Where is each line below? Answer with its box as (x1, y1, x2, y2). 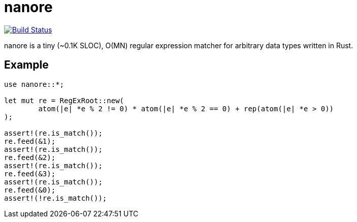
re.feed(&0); (4, 185, 56, 194)
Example (4, 58, 49, 72)
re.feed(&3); (4, 169, 56, 178)
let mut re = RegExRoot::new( (4, 96, 124, 105)
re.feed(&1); (4, 137, 56, 145)
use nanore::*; (4, 80, 64, 88)
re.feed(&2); (4, 153, 56, 162)
